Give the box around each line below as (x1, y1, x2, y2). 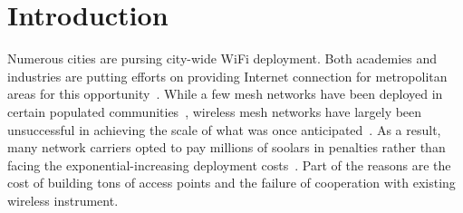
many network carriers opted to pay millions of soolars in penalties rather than (7, 138, 446, 157)
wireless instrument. (7, 190, 119, 209)
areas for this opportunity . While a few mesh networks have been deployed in (7, 84, 443, 103)
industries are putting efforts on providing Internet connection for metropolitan (7, 66, 448, 85)
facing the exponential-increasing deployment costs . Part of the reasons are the (7, 155, 451, 174)
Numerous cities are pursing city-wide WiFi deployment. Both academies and (7, 49, 438, 68)
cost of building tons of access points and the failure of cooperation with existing (7, 173, 456, 192)
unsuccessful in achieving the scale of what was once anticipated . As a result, (7, 120, 441, 139)
